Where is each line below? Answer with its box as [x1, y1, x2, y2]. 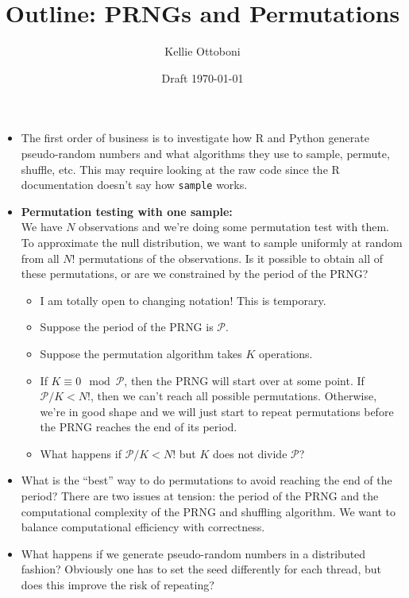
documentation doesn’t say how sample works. [21, 176, 248, 193]
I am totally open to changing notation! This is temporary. [40, 291, 326, 308]
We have [21, 218, 63, 235]
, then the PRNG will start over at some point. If [124, 372, 365, 388]
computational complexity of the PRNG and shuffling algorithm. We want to [21, 503, 395, 519]
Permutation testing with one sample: [21, 203, 233, 219]
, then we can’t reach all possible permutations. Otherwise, [90, 388, 377, 404]
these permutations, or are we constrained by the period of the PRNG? [21, 265, 368, 282]
